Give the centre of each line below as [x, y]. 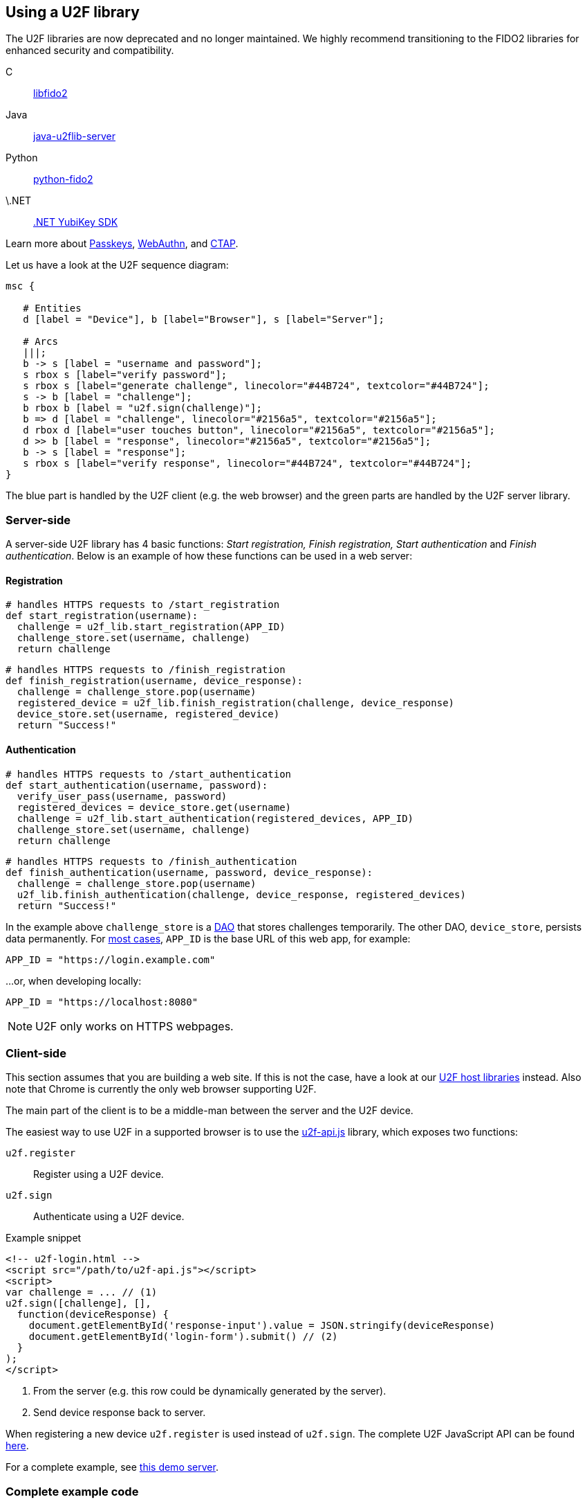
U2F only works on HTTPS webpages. [134, 1026]
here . [17, 1446]
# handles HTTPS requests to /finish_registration [146, 670]
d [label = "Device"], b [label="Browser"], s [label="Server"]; [204, 320]
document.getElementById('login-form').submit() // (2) [183, 1337]
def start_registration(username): [102, 616]
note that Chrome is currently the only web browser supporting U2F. [161, 1089]
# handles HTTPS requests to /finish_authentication [151, 861]
